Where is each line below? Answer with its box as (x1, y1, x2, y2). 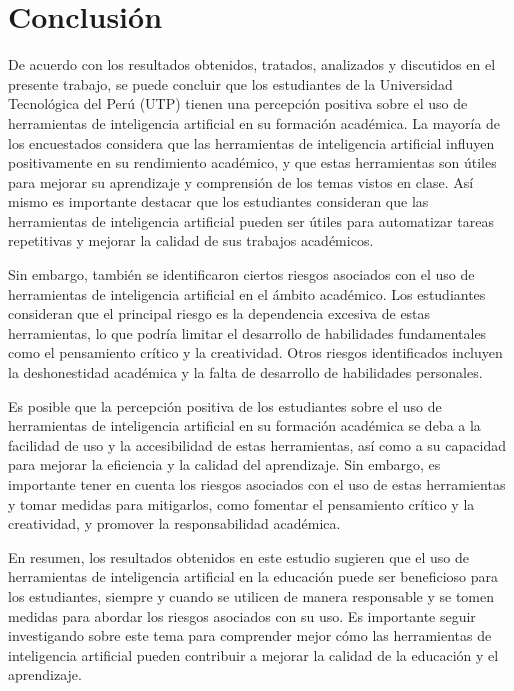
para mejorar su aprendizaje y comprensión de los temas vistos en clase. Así (8, 171, 474, 192)
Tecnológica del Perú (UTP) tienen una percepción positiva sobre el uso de (8, 93, 468, 114)
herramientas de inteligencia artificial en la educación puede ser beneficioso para (8, 566, 499, 587)
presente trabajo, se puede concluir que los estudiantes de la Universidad (8, 73, 453, 94)
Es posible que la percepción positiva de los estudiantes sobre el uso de (8, 395, 442, 416)
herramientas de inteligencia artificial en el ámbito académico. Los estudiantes (8, 283, 486, 304)
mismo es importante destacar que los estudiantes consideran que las (8, 191, 429, 212)
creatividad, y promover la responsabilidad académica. (8, 513, 341, 534)
